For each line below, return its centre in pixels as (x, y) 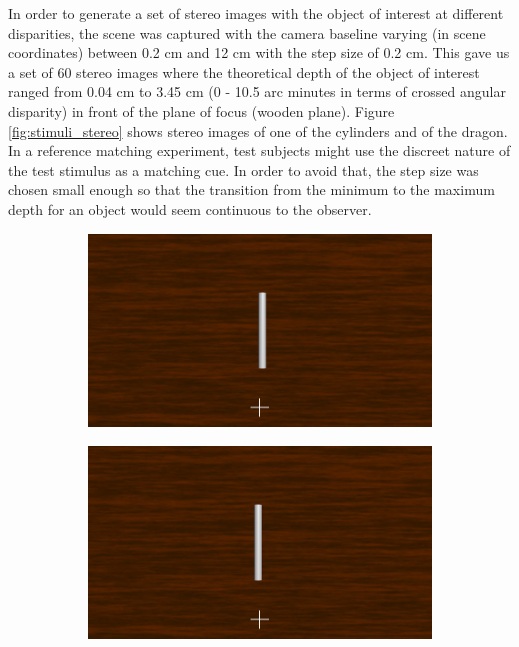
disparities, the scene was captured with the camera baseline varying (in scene (247, 32)
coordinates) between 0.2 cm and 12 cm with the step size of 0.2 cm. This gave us (259, 52)
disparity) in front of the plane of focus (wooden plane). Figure (201, 110)
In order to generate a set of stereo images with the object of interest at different (256, 13)
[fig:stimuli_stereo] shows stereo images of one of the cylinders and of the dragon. (258, 130)
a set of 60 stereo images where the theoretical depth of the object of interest (244, 71)
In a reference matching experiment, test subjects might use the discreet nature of (259, 150)
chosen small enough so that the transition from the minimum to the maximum (251, 189)
